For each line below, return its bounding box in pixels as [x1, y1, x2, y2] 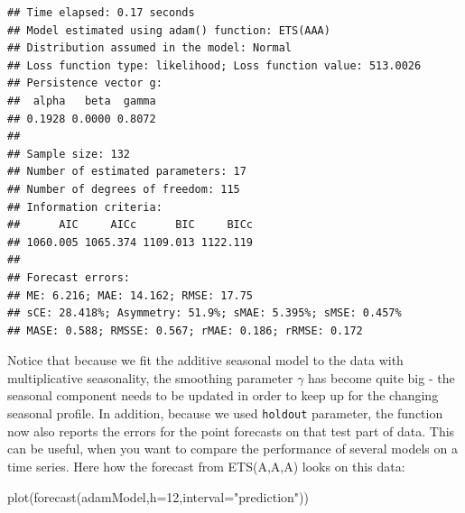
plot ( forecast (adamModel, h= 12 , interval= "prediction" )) [7, 487, 309, 506]
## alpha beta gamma [7, 94, 156, 107]
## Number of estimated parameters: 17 [7, 165, 246, 179]
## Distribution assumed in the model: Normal [7, 41, 292, 55]
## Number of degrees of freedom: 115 [7, 182, 240, 196]
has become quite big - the [308, 368, 455, 387]
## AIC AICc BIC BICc [7, 218, 254, 232]
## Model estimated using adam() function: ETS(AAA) [7, 23, 330, 37]
